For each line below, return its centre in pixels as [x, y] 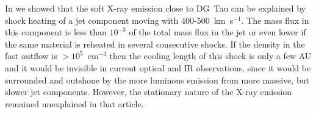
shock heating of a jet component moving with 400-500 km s [119, 20]
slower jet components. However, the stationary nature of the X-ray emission [148, 92]
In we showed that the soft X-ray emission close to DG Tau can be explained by [155, 8]
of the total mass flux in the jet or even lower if [217, 32]
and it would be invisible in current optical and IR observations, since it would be [158, 67]
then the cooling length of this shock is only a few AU [210, 56]
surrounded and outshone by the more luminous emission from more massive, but [157, 80]
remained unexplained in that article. [74, 103]
